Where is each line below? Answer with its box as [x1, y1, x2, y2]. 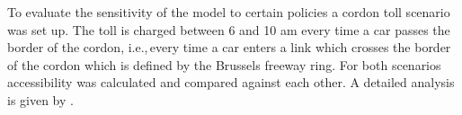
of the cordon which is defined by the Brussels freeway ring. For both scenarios [7, 55, 441, 74]
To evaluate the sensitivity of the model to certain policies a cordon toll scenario [7, 3, 450, 21]
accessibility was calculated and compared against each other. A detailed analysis [7, 73, 455, 92]
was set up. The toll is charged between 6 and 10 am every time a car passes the [7, 20, 450, 39]
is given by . [7, 90, 74, 109]
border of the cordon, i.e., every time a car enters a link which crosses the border [7, 38, 451, 57]
